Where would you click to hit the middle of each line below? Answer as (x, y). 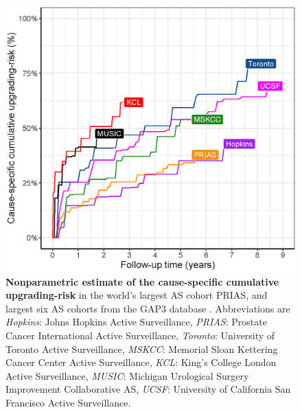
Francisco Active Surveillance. (68, 402)
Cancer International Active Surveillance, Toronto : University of (140, 335)
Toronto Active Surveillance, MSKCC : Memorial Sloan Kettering (142, 348)
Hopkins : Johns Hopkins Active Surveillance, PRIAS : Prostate (136, 322)
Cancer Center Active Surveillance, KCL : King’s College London (141, 362)
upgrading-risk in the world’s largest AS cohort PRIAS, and (137, 295)
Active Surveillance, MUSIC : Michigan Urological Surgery (127, 375)
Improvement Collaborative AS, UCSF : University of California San (148, 389)
